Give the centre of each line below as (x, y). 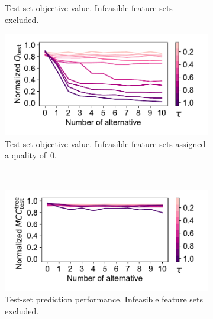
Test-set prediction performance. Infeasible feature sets (104, 299)
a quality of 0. (31, 155)
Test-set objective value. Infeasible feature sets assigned (105, 143)
